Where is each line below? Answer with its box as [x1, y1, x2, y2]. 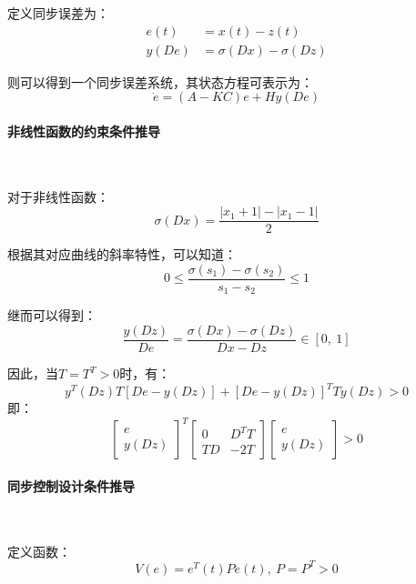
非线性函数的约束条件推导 [7, 121, 160, 140]
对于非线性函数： [7, 186, 109, 206]
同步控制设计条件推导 [7, 476, 135, 495]
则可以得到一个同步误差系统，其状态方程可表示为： [7, 72, 313, 91]
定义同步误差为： [7, 4, 109, 22]
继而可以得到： [7, 306, 96, 325]
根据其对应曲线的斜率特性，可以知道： [7, 245, 237, 264]
